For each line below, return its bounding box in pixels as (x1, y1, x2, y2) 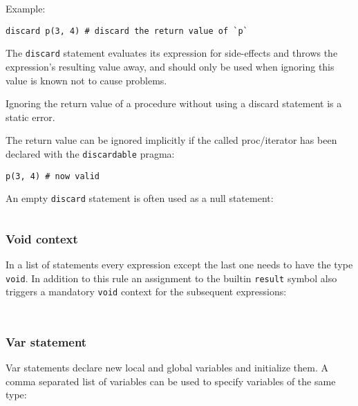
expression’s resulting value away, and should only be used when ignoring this (6, 59, 335, 73)
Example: (6, 1, 46, 15)
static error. (6, 109, 55, 124)
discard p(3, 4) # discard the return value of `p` (6, 26, 248, 36)
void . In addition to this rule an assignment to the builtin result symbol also (6, 270, 337, 285)
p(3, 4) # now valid (6, 171, 100, 181)
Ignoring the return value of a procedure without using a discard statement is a (6, 96, 342, 111)
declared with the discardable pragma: (6, 146, 175, 160)
